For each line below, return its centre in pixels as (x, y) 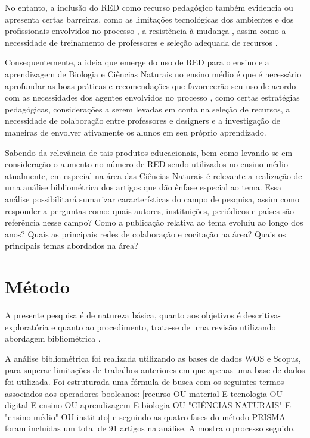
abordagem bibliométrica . (53, 338)
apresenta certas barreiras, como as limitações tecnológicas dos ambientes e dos (149, 19)
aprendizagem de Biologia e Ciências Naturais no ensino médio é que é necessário (153, 73)
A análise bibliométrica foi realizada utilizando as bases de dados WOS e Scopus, (153, 358)
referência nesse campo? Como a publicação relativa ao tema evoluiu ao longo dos (154, 222)
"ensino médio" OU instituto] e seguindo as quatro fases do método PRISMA (145, 416)
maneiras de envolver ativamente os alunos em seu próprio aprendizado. (136, 132)
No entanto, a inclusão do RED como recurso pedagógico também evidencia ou (149, 7)
